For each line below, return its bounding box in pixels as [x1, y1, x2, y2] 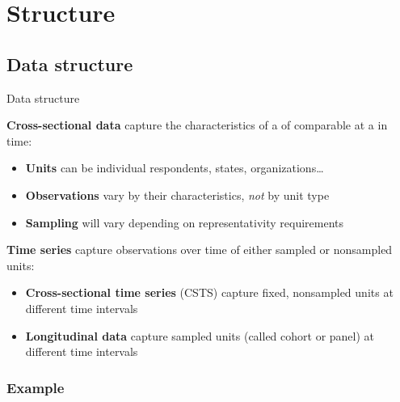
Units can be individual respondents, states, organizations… [25, 159, 324, 176]
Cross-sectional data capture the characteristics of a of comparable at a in [6, 116, 388, 133]
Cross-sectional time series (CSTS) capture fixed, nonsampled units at [25, 284, 394, 301]
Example [6, 377, 65, 397]
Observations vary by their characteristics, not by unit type [25, 186, 330, 203]
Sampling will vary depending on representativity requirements [25, 214, 344, 231]
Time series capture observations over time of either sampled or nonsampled [6, 241, 393, 258]
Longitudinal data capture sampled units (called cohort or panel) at [25, 327, 375, 344]
